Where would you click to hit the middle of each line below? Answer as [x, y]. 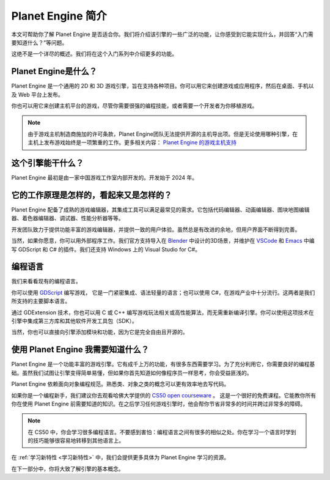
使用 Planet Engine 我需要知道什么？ [80, 349]
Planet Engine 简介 [59, 16]
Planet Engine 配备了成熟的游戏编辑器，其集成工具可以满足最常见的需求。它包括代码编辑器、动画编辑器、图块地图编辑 [160, 210]
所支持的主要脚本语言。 [41, 301]
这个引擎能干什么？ [47, 163]
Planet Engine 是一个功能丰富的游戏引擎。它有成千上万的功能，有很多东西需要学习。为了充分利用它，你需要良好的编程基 [163, 364]
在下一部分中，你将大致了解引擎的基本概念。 [68, 468]
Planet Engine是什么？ [54, 71]
